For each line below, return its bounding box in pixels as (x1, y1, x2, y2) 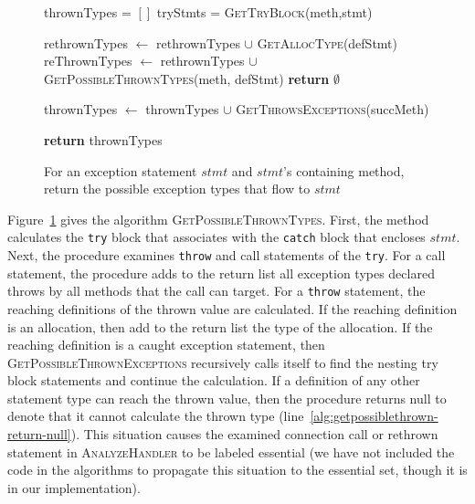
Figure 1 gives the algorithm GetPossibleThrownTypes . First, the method (7, 209, 429, 228)
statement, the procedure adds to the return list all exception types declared (7, 263, 435, 282)
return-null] (7, 425, 71, 444)
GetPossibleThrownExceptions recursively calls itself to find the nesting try (7, 352, 438, 372)
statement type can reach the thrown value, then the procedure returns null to (7, 388, 447, 407)
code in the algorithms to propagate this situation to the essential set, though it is (7, 460, 468, 479)
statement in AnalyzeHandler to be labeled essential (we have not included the (7, 442, 455, 461)
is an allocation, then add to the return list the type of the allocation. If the (7, 317, 433, 336)
